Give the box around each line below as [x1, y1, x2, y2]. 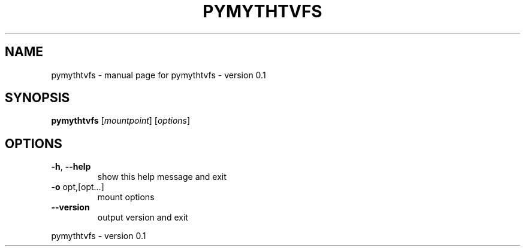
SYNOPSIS [5, 90, 70, 106]
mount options [97, 192, 155, 203]
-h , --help [51, 161, 91, 172]
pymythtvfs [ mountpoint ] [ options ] [51, 115, 191, 126]
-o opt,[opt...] [51, 182, 104, 192]
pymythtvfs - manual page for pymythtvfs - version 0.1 [51, 69, 266, 80]
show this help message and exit [97, 172, 227, 182]
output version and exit [97, 212, 188, 223]
